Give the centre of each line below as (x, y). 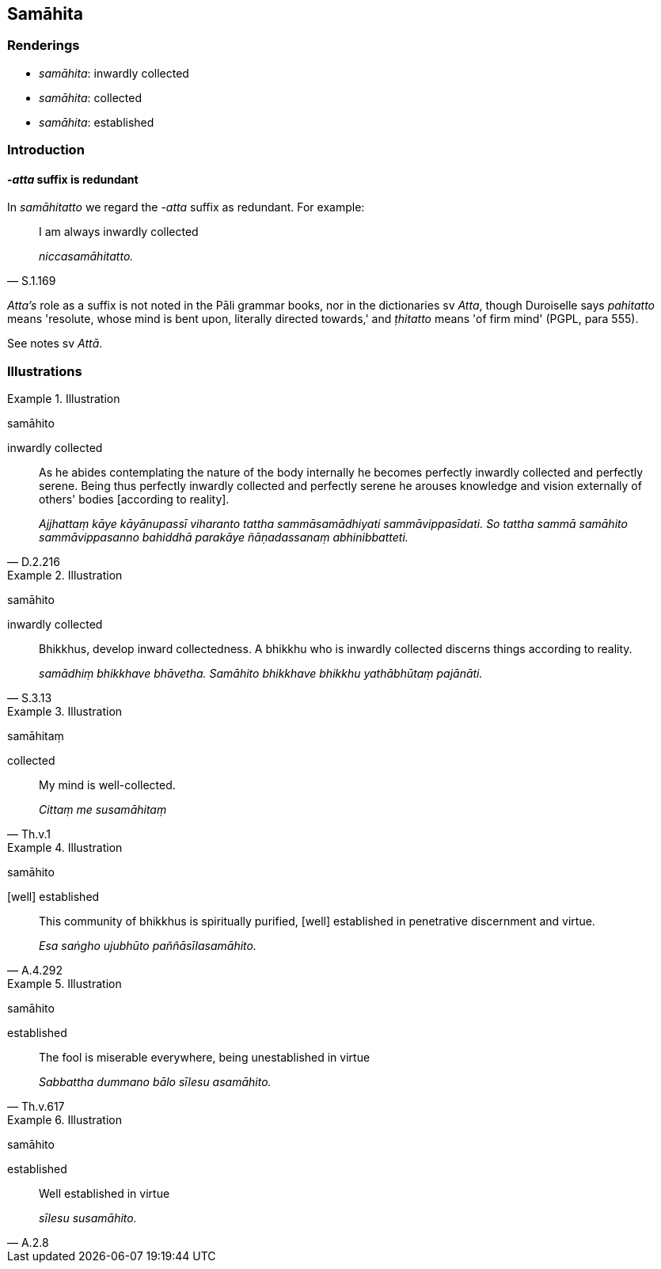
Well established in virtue (104, 1194)
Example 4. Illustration (65, 848)
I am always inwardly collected (119, 232)
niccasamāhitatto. (86, 256)
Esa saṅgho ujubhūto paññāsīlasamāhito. (148, 946)
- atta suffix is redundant (73, 179)
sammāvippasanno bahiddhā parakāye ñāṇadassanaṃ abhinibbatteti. (224, 538)
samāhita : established (97, 122)
